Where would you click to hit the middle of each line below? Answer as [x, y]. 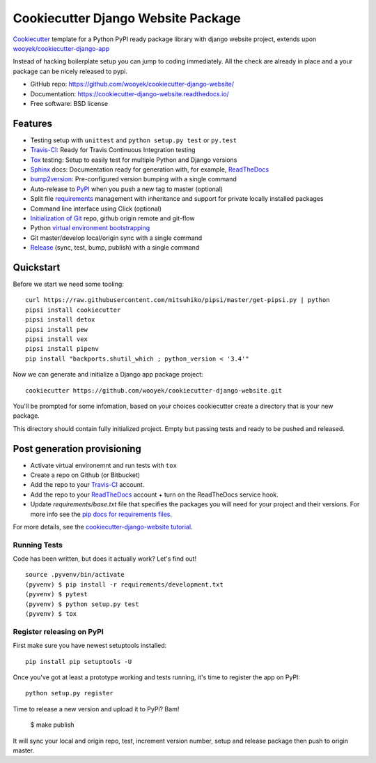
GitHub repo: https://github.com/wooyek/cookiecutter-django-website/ [132, 84]
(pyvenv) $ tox [51, 614]
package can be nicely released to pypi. [70, 71]
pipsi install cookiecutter [73, 310]
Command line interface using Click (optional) [96, 209]
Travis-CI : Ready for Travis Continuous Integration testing [113, 150]
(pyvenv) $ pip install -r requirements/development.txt [125, 584]
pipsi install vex [57, 339]
